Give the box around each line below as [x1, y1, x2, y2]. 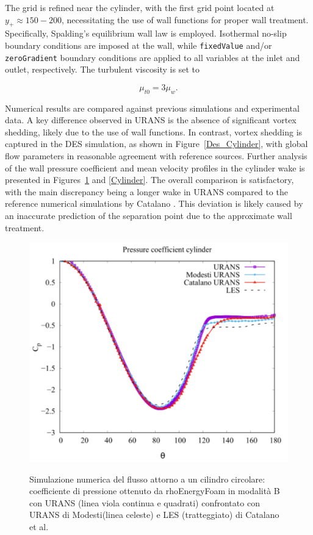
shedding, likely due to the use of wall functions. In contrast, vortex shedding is [5, 125, 303, 138]
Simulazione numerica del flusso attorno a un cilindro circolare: [29, 472, 265, 485]
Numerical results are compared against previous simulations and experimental [5, 101, 300, 114]
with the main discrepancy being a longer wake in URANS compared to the [5, 185, 288, 198]
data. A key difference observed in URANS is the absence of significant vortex [5, 113, 297, 126]
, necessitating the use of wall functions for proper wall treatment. [61, 13, 309, 26]
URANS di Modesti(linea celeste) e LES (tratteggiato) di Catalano [29, 508, 279, 521]
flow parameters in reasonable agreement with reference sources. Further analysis [5, 149, 308, 162]
